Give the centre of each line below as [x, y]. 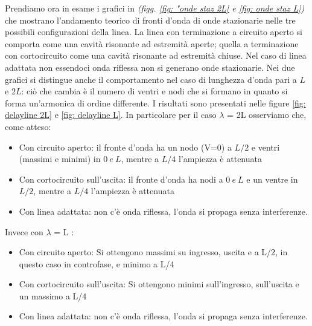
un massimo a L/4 [53, 295]
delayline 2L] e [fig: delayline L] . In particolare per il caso [111, 115]
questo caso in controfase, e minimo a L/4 [97, 263]
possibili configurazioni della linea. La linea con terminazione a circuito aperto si [154, 32]
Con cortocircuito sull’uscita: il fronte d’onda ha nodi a [121, 179]
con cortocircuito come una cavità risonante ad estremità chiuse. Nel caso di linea [156, 55]
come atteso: [28, 126]
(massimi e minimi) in [60, 159]
